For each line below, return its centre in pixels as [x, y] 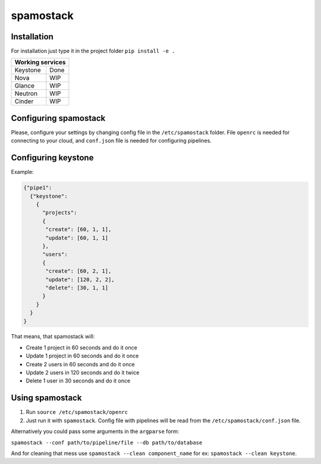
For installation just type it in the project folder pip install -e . [93, 51]
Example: [22, 172]
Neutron [26, 94]
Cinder [24, 101]
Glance [25, 86]
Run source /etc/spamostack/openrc [77, 412]
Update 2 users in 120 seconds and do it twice [83, 373]
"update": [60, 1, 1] [77, 238]
